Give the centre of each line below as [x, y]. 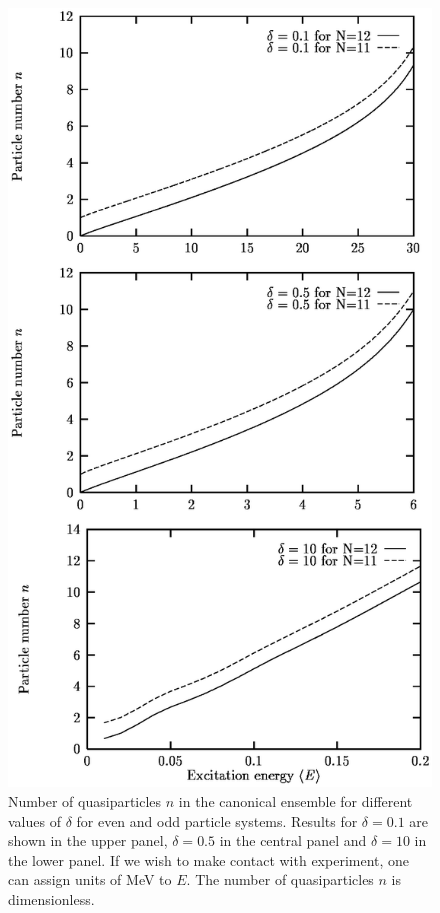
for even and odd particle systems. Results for [217, 820]
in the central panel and [293, 840]
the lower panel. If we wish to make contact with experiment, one [209, 859]
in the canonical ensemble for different [295, 801]
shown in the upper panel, [88, 840]
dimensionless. [51, 899]
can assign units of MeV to [90, 879]
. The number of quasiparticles [280, 879]
